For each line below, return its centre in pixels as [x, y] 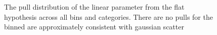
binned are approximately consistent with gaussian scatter [94, 27]
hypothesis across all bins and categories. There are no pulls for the [108, 16]
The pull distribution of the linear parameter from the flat [94, 7]
